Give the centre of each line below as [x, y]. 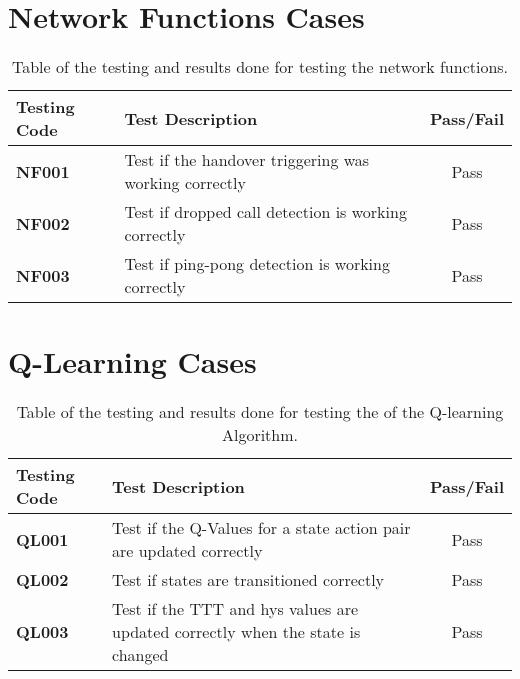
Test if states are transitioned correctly [248, 580]
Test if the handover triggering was [247, 160]
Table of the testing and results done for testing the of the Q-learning [260, 412]
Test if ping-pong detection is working [257, 264]
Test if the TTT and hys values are [235, 609]
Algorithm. [260, 435]
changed [140, 655]
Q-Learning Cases [132, 361]
